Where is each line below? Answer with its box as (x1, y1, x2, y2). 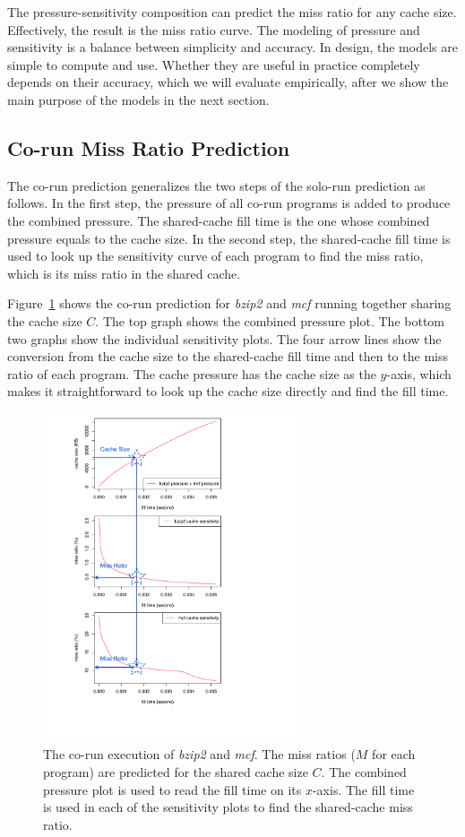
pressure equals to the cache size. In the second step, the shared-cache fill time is (7, 229, 451, 247)
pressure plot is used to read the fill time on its (43, 780, 302, 798)
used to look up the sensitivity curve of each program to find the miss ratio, (7, 246, 424, 265)
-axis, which (386, 364, 452, 383)
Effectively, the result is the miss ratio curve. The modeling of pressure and (7, 20, 420, 39)
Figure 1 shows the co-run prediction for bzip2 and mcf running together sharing (7, 294, 452, 313)
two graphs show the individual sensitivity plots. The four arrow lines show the (7, 329, 442, 348)
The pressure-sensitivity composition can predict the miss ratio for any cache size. (7, 3, 457, 21)
